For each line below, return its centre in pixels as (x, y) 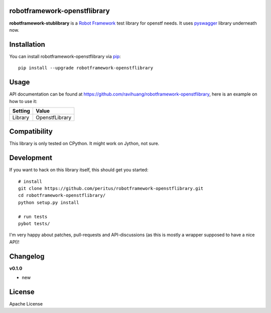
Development (31, 158)
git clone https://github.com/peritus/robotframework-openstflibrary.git (111, 189)
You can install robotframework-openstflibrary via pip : (65, 56)
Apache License (26, 304)
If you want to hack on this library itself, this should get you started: (79, 170)
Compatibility (31, 131)
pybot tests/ (34, 224)
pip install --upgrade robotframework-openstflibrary (86, 68)
